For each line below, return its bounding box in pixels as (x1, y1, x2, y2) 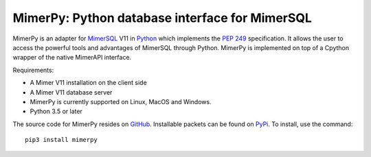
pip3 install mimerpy (25, 136, 98, 144)
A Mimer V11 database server (30, 88, 113, 96)
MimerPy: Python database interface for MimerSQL (12, 10, 313, 25)
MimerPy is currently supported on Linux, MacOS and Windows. (30, 97, 212, 106)
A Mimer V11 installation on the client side (30, 79, 147, 87)
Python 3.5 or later (30, 107, 82, 116)
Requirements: (12, 66, 54, 74)
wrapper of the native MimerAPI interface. (12, 53, 132, 62)
